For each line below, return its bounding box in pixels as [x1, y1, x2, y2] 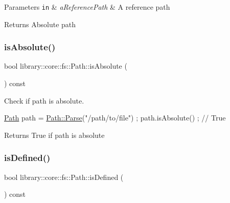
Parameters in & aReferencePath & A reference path [4, 2, 170, 12]
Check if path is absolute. [4, 95, 84, 106]
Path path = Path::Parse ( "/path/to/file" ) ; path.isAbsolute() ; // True [4, 112, 226, 123]
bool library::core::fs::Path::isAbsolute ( [4, 60, 127, 71]
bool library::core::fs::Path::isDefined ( [4, 171, 124, 182]
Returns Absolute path [4, 18, 76, 29]
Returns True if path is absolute [4, 129, 105, 140]
